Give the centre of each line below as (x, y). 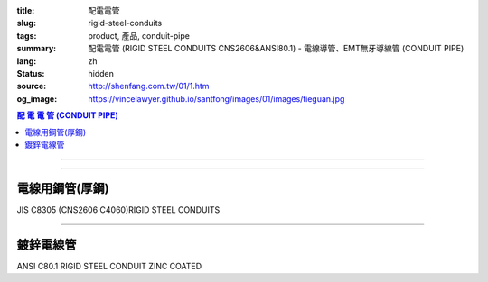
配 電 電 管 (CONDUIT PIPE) (68, 115)
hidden (101, 73)
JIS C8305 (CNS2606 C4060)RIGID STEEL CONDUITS (118, 209)
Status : (31, 73)
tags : (27, 35)
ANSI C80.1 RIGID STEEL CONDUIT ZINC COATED (109, 266)
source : (32, 86)
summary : (37, 49)
